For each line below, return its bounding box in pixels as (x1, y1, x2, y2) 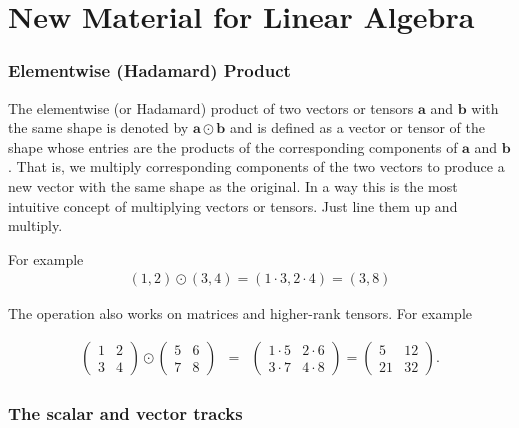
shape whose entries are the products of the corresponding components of (8, 136, 458, 157)
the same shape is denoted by (8, 117, 189, 138)
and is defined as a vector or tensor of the (229, 117, 485, 138)
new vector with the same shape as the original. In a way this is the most (8, 175, 458, 196)
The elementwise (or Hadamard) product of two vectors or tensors (8, 97, 414, 118)
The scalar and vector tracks (8, 400, 243, 425)
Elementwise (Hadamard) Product (8, 58, 291, 83)
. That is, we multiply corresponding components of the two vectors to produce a (8, 156, 505, 177)
